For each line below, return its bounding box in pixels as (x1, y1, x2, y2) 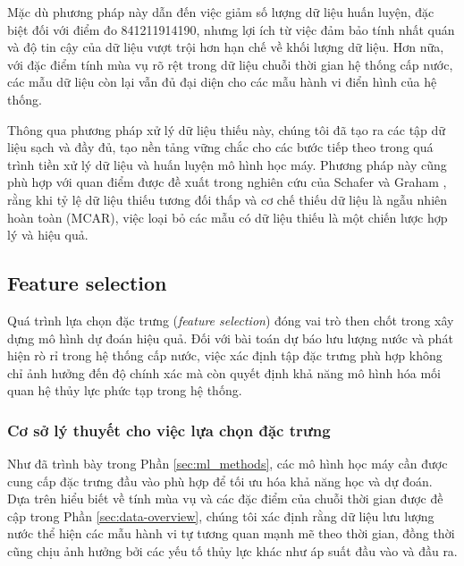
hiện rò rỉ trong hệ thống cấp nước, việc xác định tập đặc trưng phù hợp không (7, 346, 443, 365)
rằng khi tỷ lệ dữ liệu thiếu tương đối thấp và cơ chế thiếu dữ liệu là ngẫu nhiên (7, 190, 448, 208)
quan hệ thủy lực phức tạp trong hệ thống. (7, 381, 242, 400)
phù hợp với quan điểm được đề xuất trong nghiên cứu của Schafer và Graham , (7, 173, 447, 191)
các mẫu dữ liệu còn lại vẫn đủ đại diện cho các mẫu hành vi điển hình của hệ (7, 72, 437, 91)
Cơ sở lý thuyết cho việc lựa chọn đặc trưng (7, 418, 331, 441)
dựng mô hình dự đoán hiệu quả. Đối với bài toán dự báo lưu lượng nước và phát (7, 328, 453, 347)
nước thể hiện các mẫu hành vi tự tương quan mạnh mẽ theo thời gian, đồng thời (7, 524, 455, 543)
